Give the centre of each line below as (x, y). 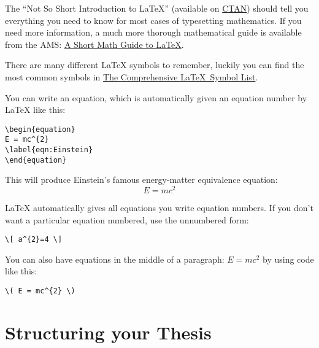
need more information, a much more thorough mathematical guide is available (153, 32)
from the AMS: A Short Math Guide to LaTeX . (94, 44)
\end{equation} (36, 160)
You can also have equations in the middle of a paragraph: (115, 259)
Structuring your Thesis (108, 332)
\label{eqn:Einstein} (49, 150)
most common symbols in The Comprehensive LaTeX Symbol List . (132, 76)
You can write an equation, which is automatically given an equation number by (156, 97)
